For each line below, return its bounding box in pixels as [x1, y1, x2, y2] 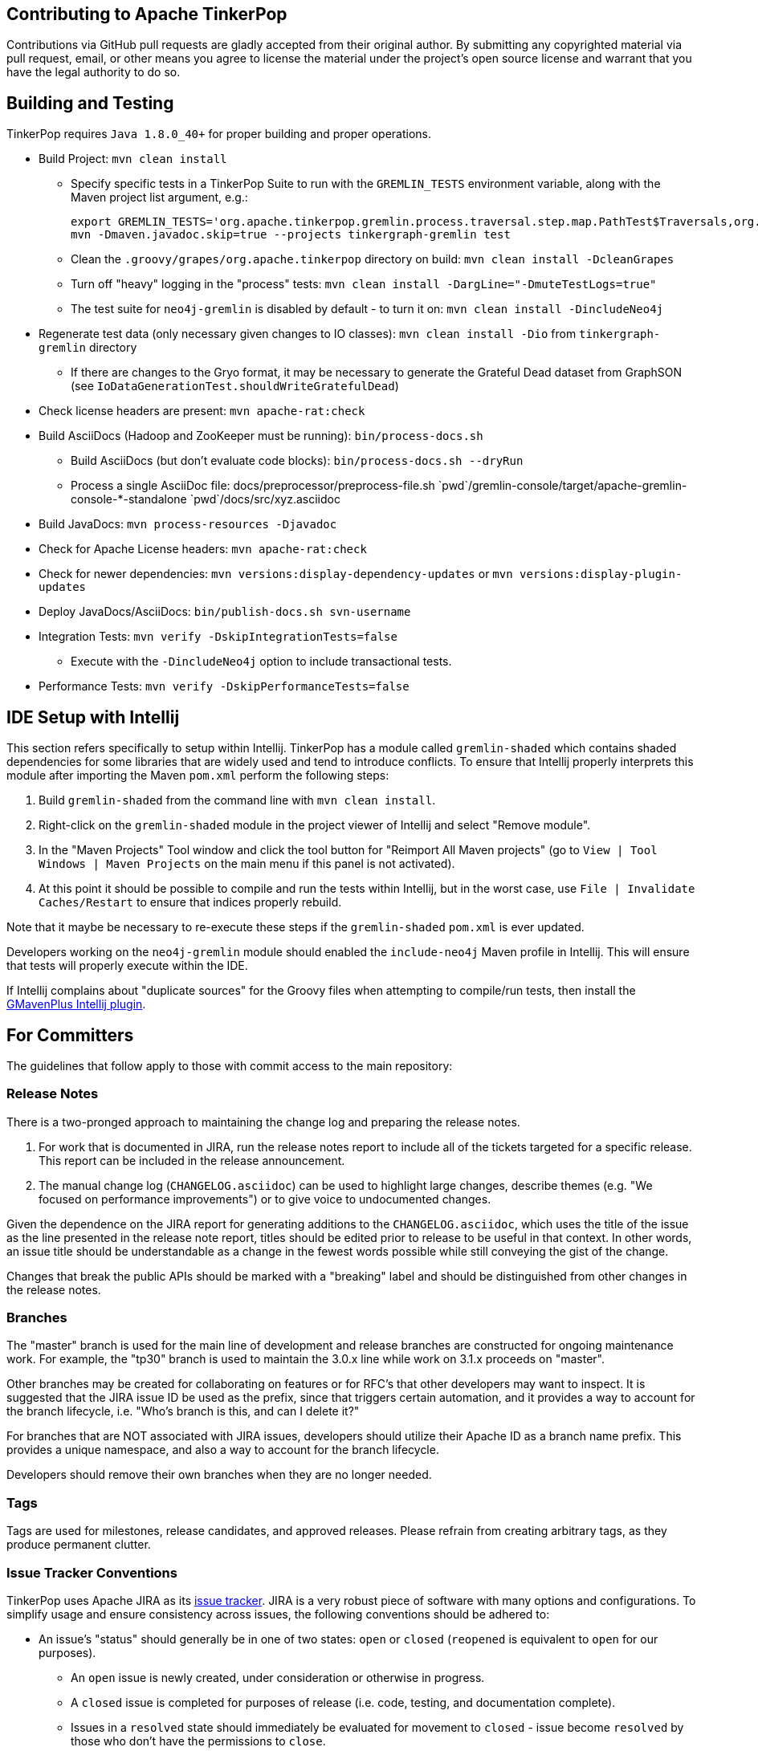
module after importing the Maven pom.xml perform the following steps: [6, 768, 389, 783]
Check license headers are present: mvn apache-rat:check [39, 404, 365, 418]
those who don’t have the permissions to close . [71, 1733, 326, 1748]
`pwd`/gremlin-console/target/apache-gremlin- [438, 478, 687, 493]
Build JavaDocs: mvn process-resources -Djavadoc [39, 517, 337, 531]
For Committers [6, 1024, 134, 1045]
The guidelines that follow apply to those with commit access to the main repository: [6, 1058, 453, 1073]
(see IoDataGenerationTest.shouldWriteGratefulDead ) [71, 379, 399, 393]
